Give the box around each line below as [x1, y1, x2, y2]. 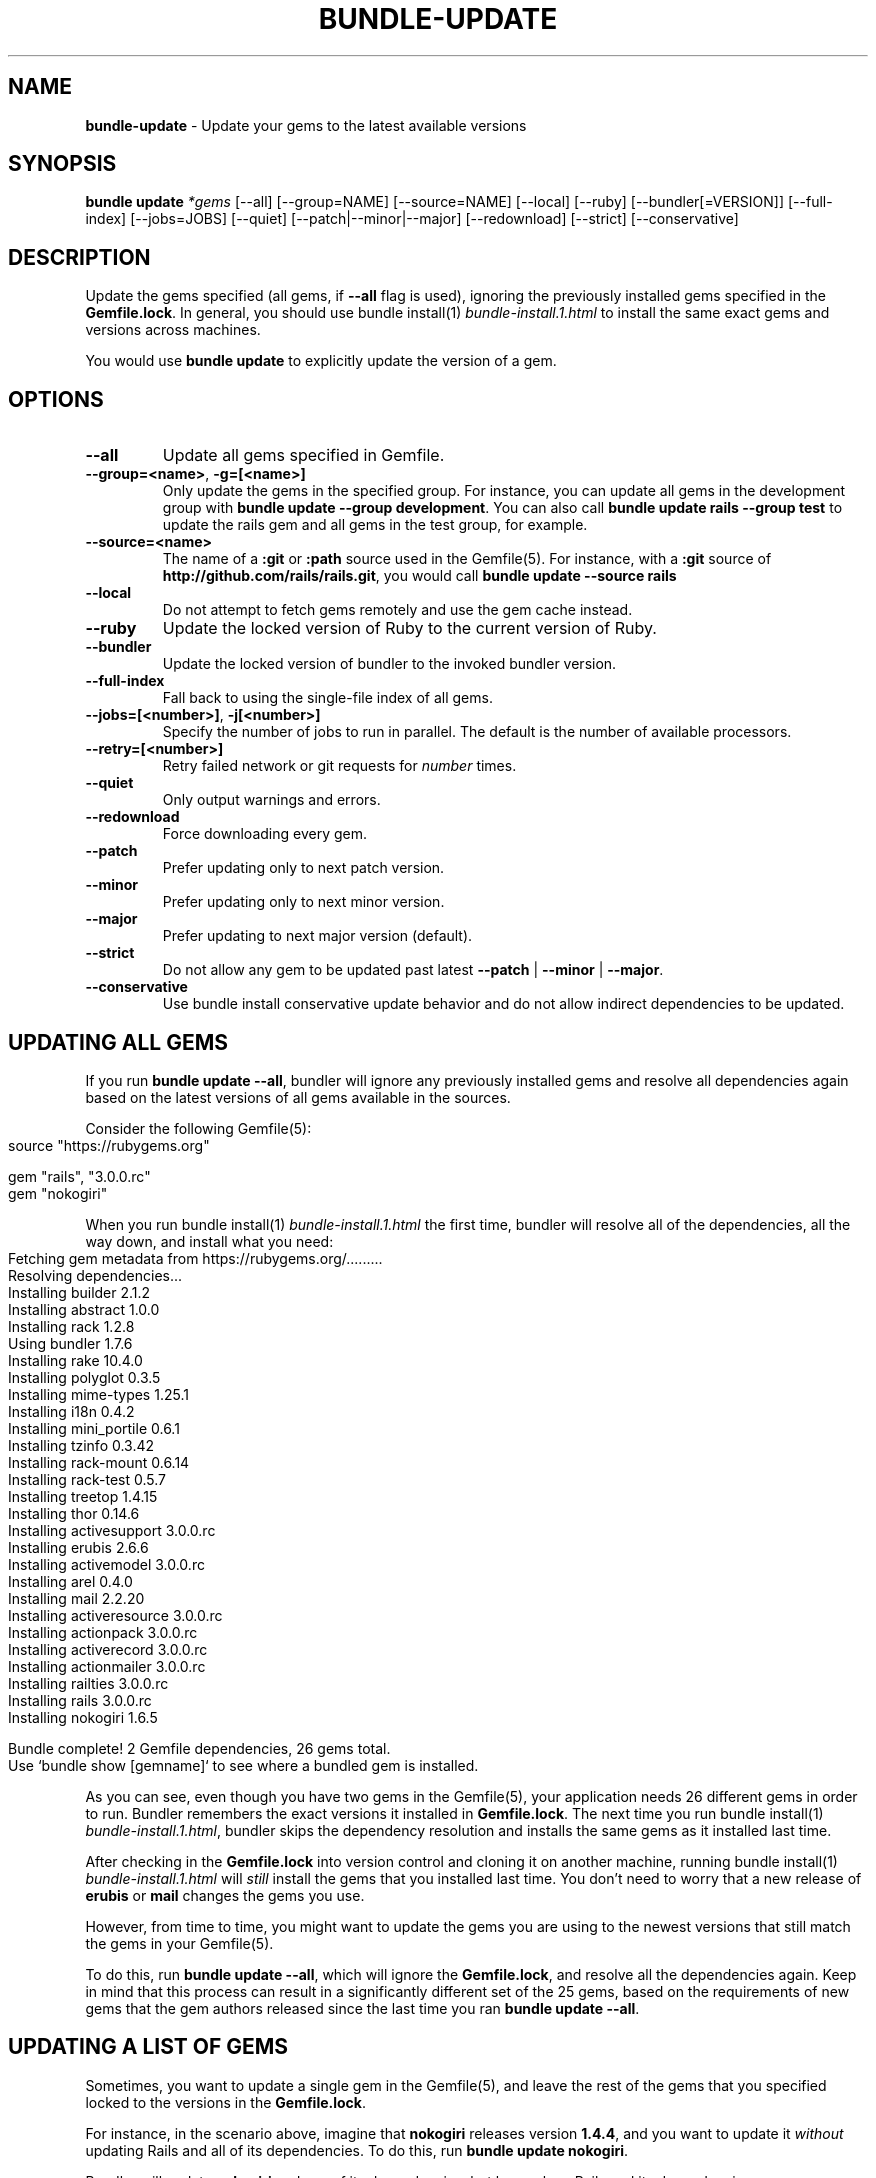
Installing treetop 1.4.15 [8, 1487, 158, 1505]
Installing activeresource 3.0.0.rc [8, 1606, 223, 1624]
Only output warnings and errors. [162, 791, 381, 809]
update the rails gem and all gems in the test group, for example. [162, 516, 588, 534]
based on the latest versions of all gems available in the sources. [85, 1088, 511, 1106]
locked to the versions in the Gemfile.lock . [85, 2093, 367, 2111]
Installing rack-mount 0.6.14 [8, 1453, 190, 1471]
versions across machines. [85, 321, 261, 339]
